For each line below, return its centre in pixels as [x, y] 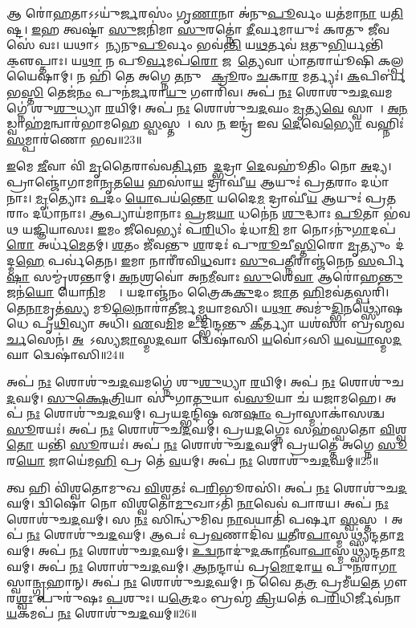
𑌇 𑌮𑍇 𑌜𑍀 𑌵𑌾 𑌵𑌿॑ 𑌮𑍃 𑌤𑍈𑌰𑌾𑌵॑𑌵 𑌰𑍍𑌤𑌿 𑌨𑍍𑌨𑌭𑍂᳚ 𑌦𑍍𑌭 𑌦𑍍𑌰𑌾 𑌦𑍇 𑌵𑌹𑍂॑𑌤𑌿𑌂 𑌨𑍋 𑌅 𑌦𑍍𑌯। [199, 166]
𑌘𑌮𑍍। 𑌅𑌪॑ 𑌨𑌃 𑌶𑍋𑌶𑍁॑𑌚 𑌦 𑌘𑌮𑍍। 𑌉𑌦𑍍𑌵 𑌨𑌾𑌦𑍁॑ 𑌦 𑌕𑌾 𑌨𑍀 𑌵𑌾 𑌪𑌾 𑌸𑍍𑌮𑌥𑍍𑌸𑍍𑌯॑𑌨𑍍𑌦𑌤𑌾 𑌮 [206, 550]
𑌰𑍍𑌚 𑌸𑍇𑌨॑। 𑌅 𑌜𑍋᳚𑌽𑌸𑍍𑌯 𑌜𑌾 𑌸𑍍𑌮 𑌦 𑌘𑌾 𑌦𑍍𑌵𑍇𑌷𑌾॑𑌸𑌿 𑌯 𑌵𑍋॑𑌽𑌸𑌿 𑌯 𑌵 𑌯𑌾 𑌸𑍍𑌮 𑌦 [204, 338]
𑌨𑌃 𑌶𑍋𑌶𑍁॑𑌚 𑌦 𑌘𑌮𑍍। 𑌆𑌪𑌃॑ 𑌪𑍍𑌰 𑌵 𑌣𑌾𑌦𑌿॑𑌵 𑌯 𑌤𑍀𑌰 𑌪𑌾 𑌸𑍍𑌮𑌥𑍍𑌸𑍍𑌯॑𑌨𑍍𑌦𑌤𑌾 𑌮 [215, 534]
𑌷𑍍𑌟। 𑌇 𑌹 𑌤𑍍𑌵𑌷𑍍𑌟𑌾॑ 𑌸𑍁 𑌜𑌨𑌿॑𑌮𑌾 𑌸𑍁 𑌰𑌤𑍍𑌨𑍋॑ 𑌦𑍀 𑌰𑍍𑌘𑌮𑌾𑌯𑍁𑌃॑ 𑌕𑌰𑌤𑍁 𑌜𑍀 [192, 29]
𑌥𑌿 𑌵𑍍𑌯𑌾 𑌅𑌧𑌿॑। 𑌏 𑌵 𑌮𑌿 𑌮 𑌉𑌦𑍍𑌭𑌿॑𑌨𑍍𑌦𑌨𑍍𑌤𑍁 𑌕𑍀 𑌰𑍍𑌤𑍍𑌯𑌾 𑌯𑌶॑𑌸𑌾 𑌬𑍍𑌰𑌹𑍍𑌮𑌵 [229, 323]
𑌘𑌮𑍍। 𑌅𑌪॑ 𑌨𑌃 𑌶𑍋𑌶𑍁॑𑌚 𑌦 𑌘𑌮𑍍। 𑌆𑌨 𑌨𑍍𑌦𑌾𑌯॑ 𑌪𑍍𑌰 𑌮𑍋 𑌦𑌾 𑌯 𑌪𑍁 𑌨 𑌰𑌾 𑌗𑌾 [202, 566]
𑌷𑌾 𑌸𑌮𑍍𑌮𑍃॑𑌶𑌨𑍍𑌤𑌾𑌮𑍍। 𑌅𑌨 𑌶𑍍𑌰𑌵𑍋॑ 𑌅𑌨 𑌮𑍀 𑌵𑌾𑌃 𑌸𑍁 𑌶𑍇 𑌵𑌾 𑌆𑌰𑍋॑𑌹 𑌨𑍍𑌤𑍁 [205, 276]
